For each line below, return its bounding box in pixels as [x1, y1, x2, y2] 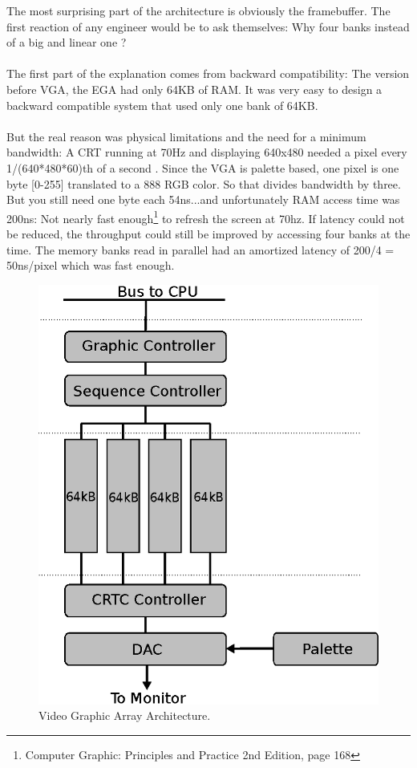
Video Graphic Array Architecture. [38, 707, 211, 724]
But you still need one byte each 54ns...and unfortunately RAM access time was [6, 191, 400, 208]
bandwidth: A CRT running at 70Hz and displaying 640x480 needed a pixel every [6, 144, 407, 161]
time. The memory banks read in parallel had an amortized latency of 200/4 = [6, 241, 395, 258]
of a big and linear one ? [6, 34, 127, 51]
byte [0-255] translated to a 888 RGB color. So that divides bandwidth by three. [6, 175, 401, 192]
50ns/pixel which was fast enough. [6, 257, 175, 274]
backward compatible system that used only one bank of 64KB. [6, 96, 318, 113]
